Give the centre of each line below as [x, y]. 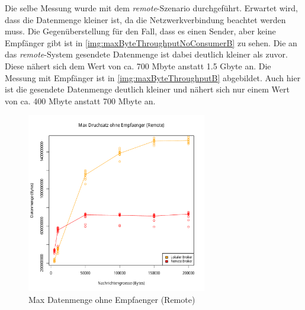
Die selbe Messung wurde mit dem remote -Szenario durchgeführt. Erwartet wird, [151, 8]
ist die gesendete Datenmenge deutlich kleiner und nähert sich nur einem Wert [147, 89]
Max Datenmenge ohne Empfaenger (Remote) [112, 299]
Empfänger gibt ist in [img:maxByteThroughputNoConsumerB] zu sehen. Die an [151, 42]
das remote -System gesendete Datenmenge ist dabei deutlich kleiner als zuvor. [146, 54]
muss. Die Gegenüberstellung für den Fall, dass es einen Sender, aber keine [140, 31]
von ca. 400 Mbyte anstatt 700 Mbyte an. [80, 100]
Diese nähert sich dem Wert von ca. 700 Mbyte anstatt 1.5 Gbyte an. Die [138, 65]
